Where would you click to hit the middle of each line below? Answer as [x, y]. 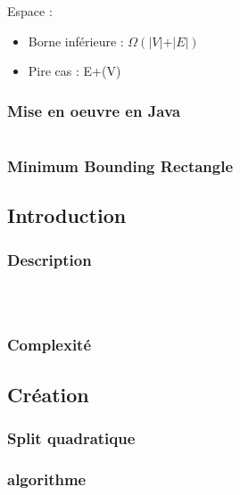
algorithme [47, 478]
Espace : [30, 11]
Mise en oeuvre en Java [94, 110]
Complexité [50, 345]
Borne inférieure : [76, 41]
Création [48, 394]
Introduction [67, 215]
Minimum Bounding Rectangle [120, 165]
